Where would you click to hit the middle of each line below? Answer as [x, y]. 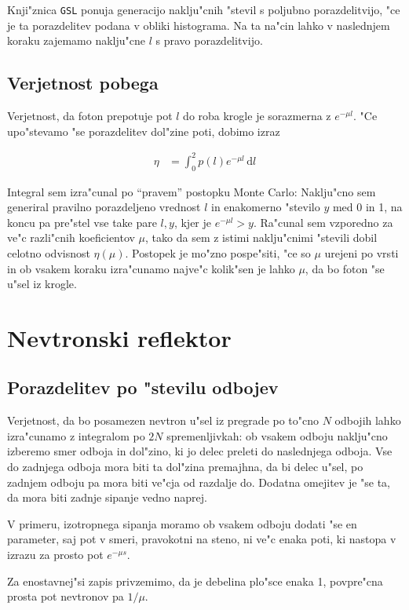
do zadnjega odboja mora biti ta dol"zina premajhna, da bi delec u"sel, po [185, 467]
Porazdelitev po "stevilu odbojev [143, 387]
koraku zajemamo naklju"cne [77, 40]
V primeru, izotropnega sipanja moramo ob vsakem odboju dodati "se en [182, 523]
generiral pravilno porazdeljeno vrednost [104, 207]
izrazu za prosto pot [55, 555]
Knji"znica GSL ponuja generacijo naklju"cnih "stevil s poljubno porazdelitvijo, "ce [204, 9]
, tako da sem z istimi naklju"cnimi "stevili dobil [261, 237]
